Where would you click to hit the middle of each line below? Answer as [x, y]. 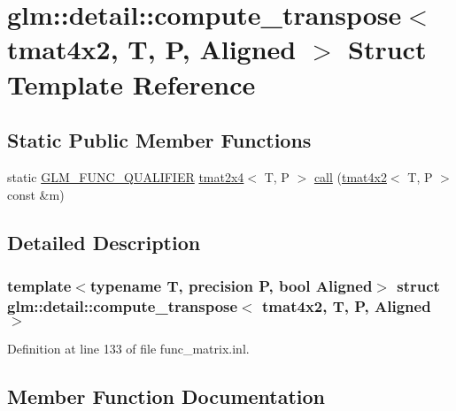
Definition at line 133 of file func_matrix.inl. [128, 349]
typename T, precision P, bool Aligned [231, 285]
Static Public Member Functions [159, 140]
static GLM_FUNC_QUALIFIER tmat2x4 [126, 176]
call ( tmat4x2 [350, 176]
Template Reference [131, 84]
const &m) [36, 194]
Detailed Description [104, 242]
